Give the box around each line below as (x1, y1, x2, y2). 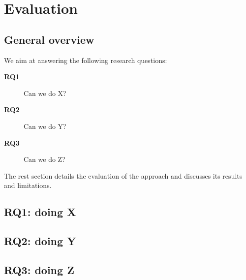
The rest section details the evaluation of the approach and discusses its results (4, 170, 243, 181)
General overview (4, 31, 94, 47)
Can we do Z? (24, 154, 65, 164)
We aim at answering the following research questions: (4, 55, 167, 65)
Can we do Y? (24, 121, 66, 131)
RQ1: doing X (4, 204, 76, 219)
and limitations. (4, 180, 52, 190)
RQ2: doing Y (4, 233, 76, 249)
